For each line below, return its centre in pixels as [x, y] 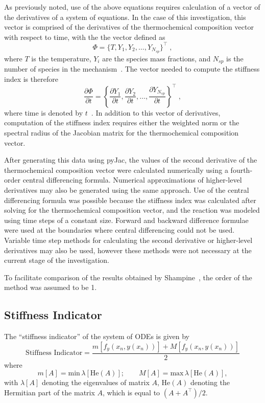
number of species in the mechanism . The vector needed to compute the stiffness [132, 69]
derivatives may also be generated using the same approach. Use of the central [127, 190]
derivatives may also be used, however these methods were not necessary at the [128, 250]
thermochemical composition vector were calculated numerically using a [116, 170]
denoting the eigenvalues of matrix [95, 382]
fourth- [242, 170]
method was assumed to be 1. [51, 287]
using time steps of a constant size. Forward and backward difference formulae [126, 220]
